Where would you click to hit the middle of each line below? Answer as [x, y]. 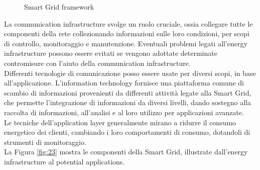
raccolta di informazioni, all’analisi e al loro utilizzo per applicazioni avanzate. [124, 112]
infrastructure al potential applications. [64, 161]
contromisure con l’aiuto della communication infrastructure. [97, 63]
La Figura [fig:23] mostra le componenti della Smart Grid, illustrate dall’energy [126, 152]
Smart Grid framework [59, 7]
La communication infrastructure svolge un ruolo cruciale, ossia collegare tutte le [128, 23]
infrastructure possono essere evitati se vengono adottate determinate [111, 53]
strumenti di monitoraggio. [45, 142]
